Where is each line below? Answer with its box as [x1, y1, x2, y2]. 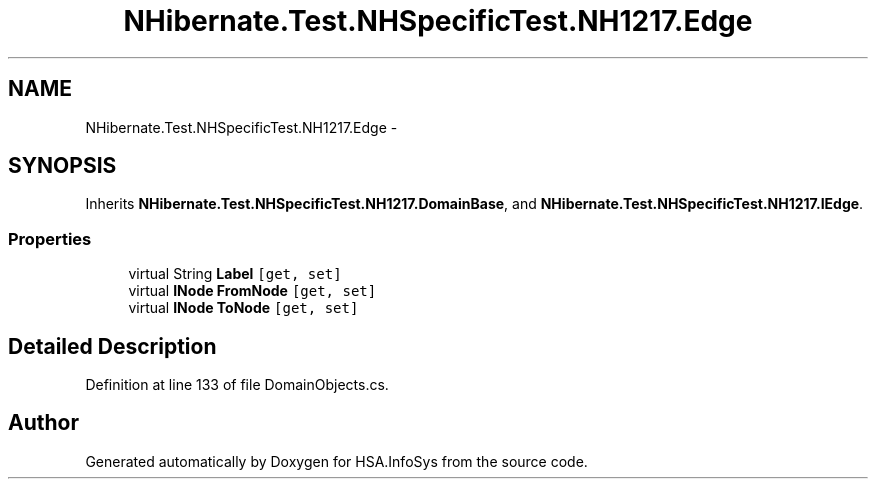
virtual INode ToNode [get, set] [128, 299, 359, 317]
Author [8, 410, 79, 436]
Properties [8, 228, 92, 249]
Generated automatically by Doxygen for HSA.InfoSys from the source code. [85, 452, 588, 470]
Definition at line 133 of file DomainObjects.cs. [85, 376, 389, 394]
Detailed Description [8, 333, 217, 359]
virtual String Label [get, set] [128, 265, 342, 283]
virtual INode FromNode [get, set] [128, 282, 377, 300]
